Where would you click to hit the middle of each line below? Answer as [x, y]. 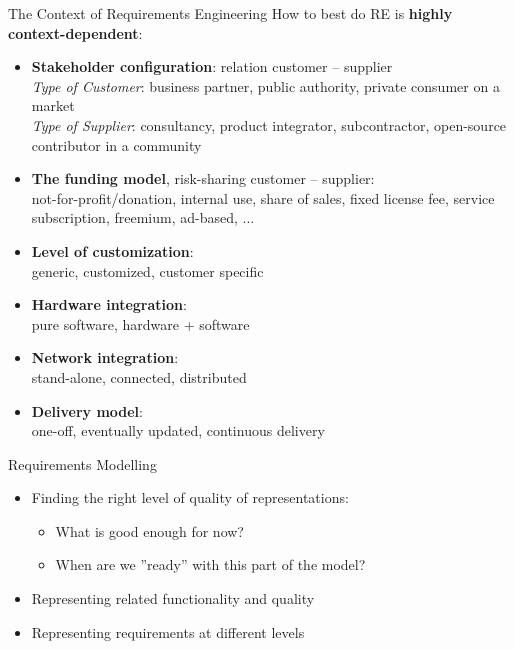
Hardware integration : [109, 304]
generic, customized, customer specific [147, 270]
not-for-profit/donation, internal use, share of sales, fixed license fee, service [263, 197]
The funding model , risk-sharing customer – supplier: [203, 178]
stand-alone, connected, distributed [139, 376]
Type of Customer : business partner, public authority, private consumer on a [265, 85]
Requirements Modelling [82, 463]
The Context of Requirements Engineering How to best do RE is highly [230, 13]
